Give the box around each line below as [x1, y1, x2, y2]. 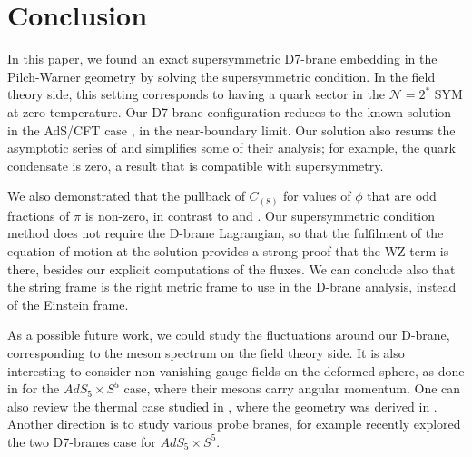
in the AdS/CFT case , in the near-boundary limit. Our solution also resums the [7, 120, 456, 139]
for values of [283, 186, 351, 205]
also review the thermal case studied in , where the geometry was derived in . [7, 396, 438, 415]
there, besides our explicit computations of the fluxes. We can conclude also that [7, 259, 456, 278]
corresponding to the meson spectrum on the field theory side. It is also [7, 343, 405, 362]
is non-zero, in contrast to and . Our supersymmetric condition [84, 205, 436, 224]
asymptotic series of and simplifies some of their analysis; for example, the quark [7, 138, 456, 157]
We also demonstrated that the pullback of [7, 186, 245, 205]
